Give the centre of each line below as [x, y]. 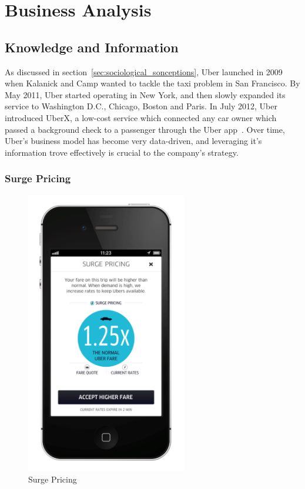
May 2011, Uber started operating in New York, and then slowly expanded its [145, 94]
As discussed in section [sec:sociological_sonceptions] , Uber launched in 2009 [144, 71]
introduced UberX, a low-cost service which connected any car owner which [141, 117]
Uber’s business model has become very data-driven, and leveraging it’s [133, 141]
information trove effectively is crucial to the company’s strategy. [122, 152]
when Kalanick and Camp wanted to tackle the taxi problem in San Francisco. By [152, 83]
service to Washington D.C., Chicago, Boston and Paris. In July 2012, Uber [141, 106]
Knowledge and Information [92, 47]
